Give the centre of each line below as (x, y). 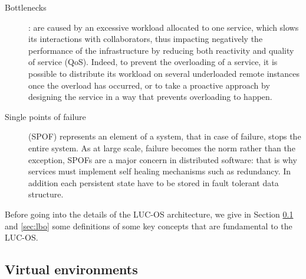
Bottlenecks (26, 7)
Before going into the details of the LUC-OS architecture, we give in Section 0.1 (149, 214)
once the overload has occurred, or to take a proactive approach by (149, 85)
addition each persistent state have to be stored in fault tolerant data (154, 182)
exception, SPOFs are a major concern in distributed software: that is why (163, 159)
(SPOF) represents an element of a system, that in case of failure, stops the (165, 136)
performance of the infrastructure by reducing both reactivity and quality (161, 50)
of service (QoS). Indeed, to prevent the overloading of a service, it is (153, 62)
